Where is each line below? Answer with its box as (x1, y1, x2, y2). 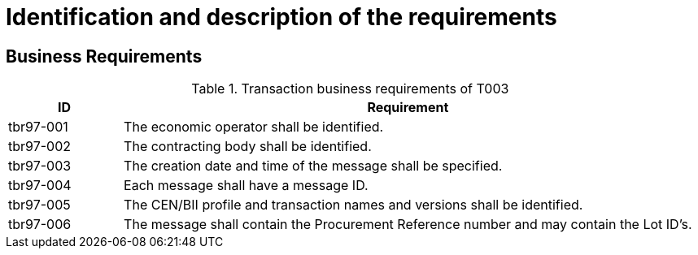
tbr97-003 (8, 158, 72, 175)
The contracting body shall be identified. (124, 138, 372, 155)
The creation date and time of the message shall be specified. (124, 158, 503, 175)
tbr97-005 (8, 197, 71, 214)
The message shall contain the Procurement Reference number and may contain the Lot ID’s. (124, 216, 692, 233)
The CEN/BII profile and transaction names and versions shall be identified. (124, 197, 583, 214)
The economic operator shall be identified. (124, 119, 384, 136)
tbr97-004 (8, 177, 72, 194)
